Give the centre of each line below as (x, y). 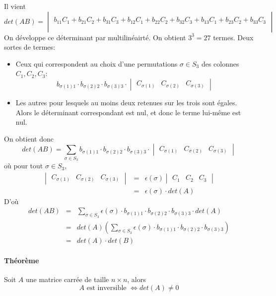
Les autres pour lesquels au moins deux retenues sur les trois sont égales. (126, 102)
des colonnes (220, 63)
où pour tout (24, 166)
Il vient (15, 6)
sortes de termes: (30, 47)
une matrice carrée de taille (67, 279)
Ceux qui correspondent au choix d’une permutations (97, 63)
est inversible (106, 288)
